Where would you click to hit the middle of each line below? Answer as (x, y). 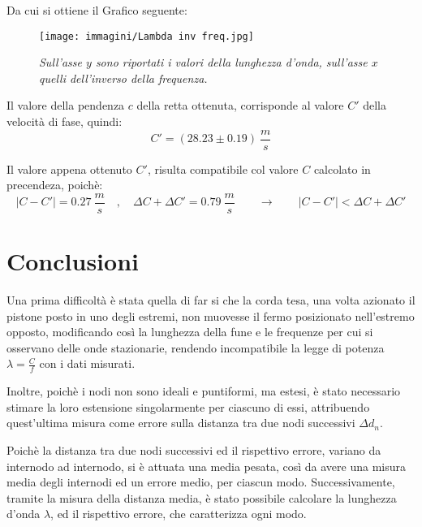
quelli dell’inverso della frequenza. (123, 78)
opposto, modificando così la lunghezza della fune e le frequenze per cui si (190, 332)
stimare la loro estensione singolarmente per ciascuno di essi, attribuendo (188, 406)
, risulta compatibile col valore (223, 168)
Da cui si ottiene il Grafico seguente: (97, 10)
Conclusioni (73, 261)
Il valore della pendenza (66, 105)
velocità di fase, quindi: (65, 121)
